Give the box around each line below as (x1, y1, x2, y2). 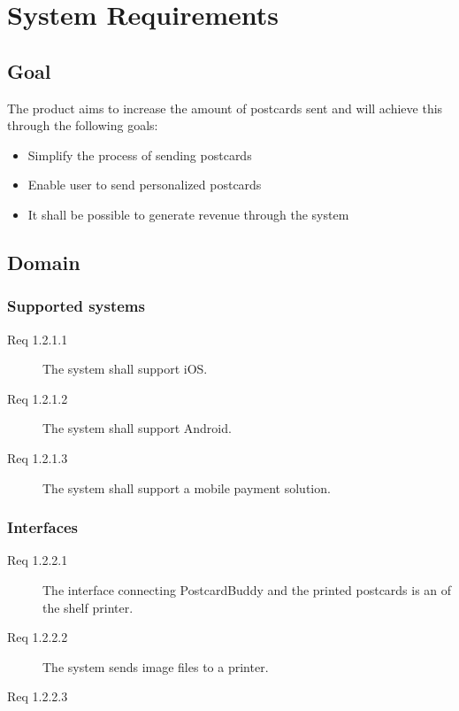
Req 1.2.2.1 (7, 551, 68, 569)
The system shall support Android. (42, 419, 232, 437)
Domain (7, 248, 80, 275)
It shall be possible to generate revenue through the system (27, 205, 349, 223)
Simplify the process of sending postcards (27, 145, 252, 164)
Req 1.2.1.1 (7, 329, 68, 348)
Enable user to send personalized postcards (27, 175, 262, 194)
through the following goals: (7, 116, 158, 135)
